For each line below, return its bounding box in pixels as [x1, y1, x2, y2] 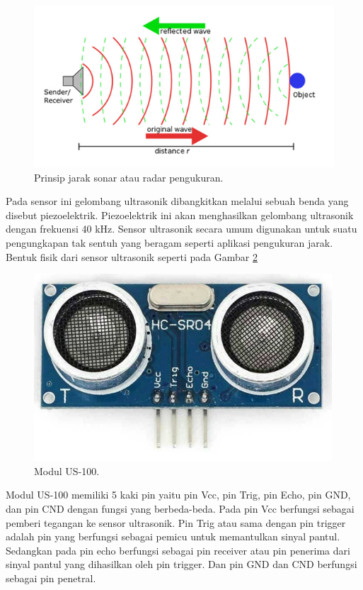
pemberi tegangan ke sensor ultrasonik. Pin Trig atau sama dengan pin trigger [6, 515, 346, 530]
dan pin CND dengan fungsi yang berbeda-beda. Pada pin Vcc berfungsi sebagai [6, 501, 355, 516]
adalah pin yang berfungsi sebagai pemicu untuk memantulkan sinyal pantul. [6, 529, 340, 544]
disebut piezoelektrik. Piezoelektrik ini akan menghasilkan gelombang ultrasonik [6, 207, 354, 222]
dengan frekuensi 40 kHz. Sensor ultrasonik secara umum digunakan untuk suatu [6, 221, 357, 236]
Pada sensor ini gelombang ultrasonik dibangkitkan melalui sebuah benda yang [6, 194, 349, 208]
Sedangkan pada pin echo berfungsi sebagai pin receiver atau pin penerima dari [6, 542, 350, 557]
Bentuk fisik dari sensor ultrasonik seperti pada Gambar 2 [6, 249, 258, 264]
